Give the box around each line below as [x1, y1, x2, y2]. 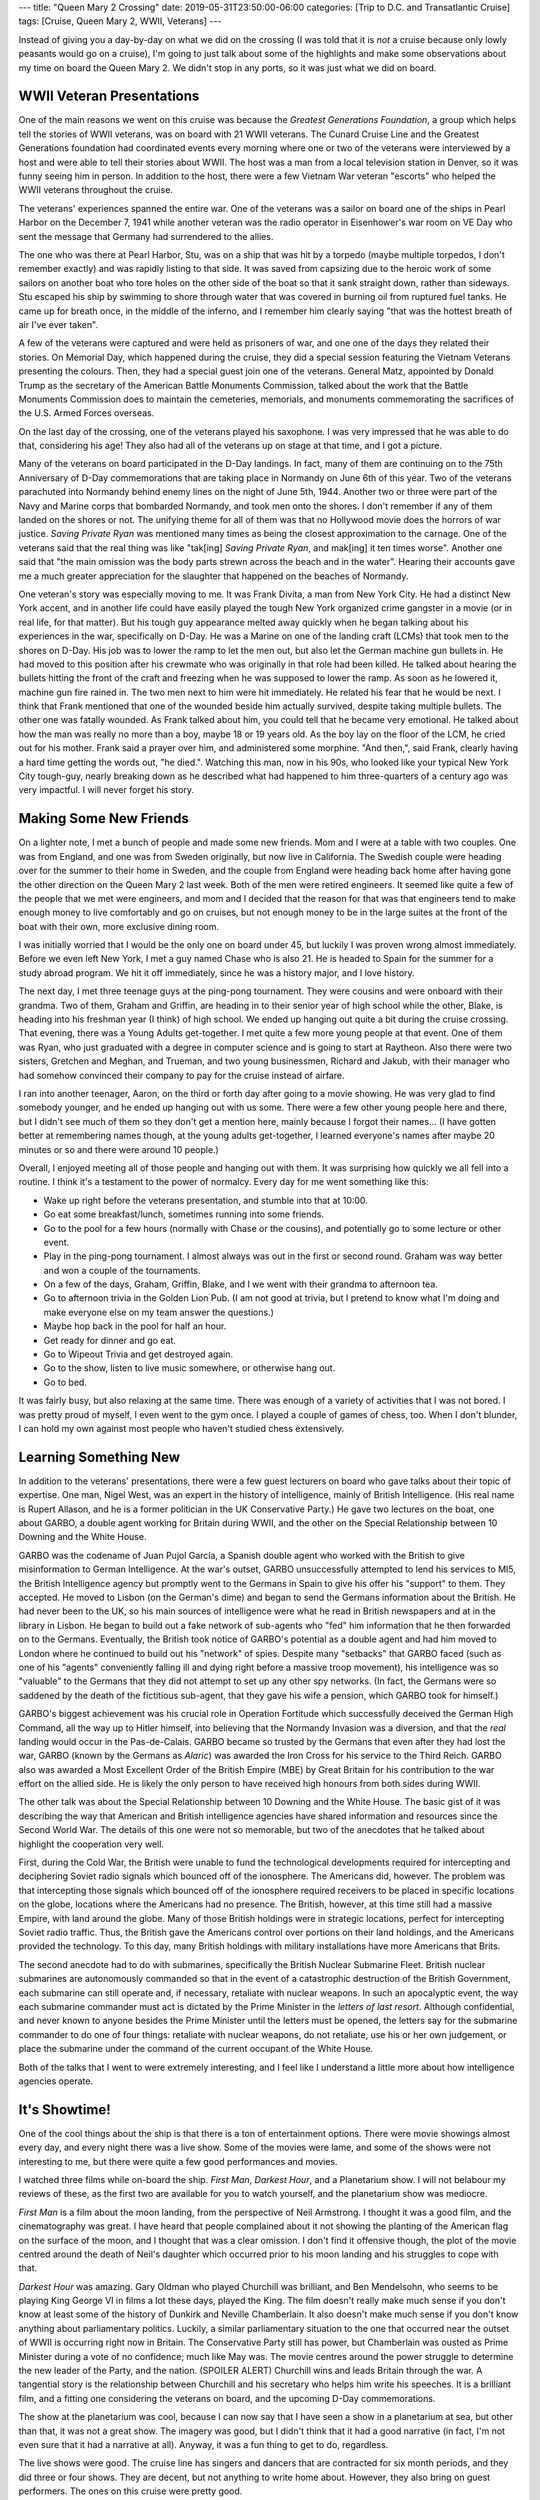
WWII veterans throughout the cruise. [18, 184, 174, 196]
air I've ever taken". [18, 318, 99, 330]
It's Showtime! [18, 2101, 111, 2118]
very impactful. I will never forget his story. [18, 784, 195, 796]
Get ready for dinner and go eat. [43, 1334, 177, 1346]
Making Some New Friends [18, 810, 190, 827]
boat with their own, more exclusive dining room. [18, 920, 220, 932]
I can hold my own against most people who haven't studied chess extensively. [18, 1422, 345, 1434]
